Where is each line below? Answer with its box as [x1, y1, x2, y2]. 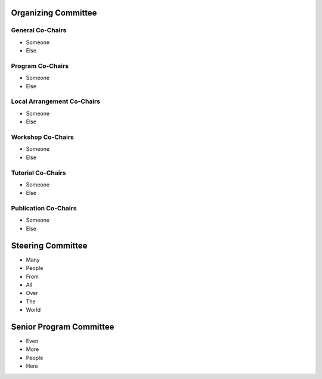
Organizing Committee [11, 8, 97, 18]
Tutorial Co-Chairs [11, 169, 66, 177]
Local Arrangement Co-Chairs [11, 97, 101, 105]
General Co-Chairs [11, 26, 67, 35]
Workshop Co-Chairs [11, 133, 74, 141]
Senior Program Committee [11, 322, 114, 332]
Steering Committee [11, 240, 88, 250]
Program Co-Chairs [11, 61, 69, 70]
